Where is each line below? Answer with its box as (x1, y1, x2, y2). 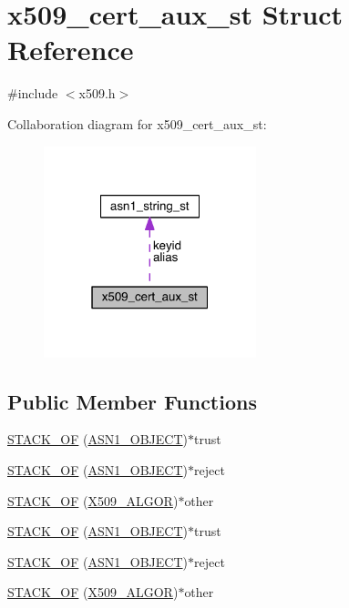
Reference (7, 31, 134, 68)
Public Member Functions (7, 387, 257, 415)
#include (7, 84, 58, 103)
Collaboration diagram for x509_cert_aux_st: (7, 114, 267, 133)
